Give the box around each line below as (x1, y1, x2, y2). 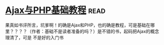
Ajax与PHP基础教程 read (5, 4, 106, 16)
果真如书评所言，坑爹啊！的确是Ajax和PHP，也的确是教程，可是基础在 (5, 22, 150, 28)
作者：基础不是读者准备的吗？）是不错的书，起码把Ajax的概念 (31, 28, 159, 34)
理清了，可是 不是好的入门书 (5, 34, 64, 40)
